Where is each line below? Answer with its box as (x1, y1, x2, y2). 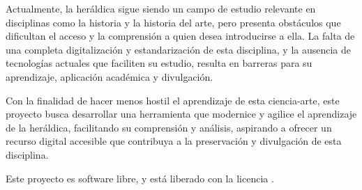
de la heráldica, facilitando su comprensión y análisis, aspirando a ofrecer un (6, 120, 332, 134)
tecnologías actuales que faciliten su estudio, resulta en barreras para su (6, 56, 312, 70)
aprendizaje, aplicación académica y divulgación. (6, 69, 213, 84)
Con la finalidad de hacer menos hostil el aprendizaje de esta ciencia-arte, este (6, 93, 340, 107)
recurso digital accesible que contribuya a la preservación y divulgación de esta (6, 134, 342, 148)
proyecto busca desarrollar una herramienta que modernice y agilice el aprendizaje (6, 106, 357, 121)
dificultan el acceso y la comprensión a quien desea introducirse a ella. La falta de (6, 29, 355, 43)
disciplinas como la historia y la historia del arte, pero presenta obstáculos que (6, 15, 341, 29)
